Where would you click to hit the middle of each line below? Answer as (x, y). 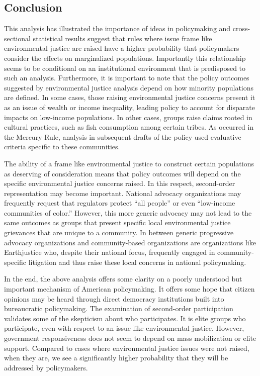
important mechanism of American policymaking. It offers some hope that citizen (129, 289)
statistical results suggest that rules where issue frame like (122, 38)
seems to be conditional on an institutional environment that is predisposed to (125, 68)
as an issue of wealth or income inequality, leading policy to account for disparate (129, 107)
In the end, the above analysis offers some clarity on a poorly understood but (123, 279)
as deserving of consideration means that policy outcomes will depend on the (122, 173)
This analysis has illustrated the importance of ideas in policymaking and (117, 28)
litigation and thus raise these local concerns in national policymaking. (137, 262)
